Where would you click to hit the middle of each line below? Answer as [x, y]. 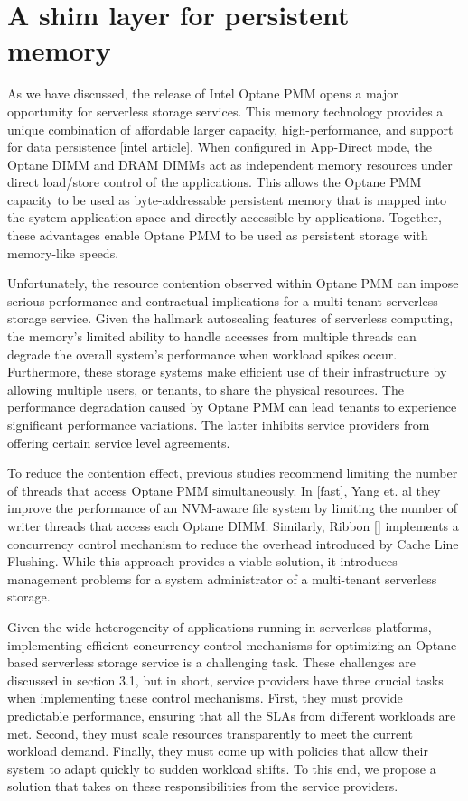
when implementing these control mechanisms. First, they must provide [205, 698]
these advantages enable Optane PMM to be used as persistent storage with [218, 235]
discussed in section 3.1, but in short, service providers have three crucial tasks [225, 680]
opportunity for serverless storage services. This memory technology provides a [225, 111]
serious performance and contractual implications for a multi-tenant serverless [223, 300]
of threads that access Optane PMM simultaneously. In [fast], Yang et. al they [224, 490]
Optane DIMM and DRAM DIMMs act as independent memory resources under [230, 164]
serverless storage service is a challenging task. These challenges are [229, 662]
